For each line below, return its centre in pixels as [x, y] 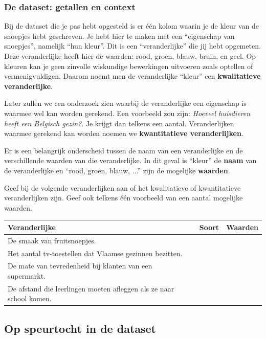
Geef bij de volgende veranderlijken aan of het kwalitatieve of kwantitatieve [123, 187]
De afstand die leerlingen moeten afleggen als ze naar [91, 288]
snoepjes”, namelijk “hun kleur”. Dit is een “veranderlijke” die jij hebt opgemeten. [132, 46]
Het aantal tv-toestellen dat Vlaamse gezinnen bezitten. [95, 253]
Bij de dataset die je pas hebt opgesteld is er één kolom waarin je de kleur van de [131, 26]
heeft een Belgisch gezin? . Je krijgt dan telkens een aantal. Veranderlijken [119, 123]
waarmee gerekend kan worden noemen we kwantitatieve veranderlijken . [124, 133]
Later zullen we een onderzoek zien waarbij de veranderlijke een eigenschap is [125, 103]
